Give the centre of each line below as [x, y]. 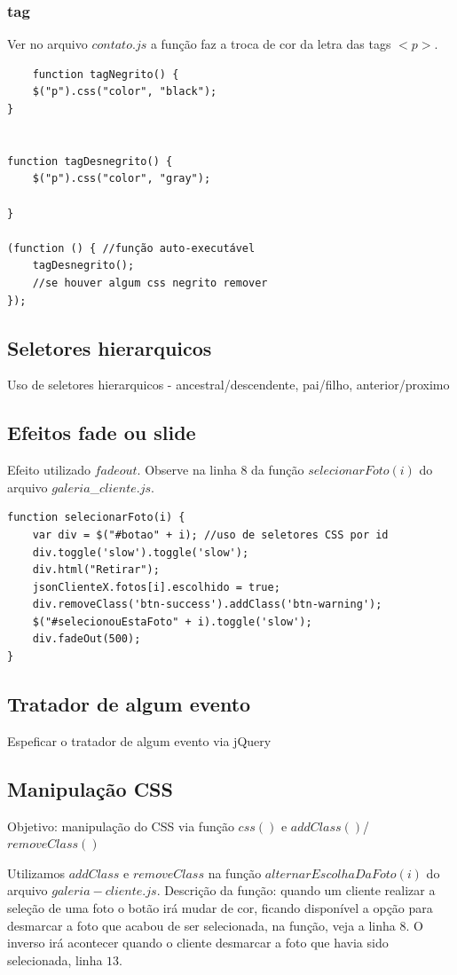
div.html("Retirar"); [96, 570]
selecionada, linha [55, 959]
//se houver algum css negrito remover [150, 283]
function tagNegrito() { [106, 74]
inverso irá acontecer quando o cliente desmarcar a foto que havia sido [198, 943]
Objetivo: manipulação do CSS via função [121, 826]
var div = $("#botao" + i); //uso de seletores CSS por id [210, 535]
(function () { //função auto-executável [131, 248]
